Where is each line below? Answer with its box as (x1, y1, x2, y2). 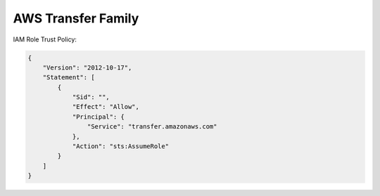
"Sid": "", (72, 93, 110, 101)
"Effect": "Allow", (72, 103, 140, 111)
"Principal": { (72, 112, 125, 121)
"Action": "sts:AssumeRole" (72, 143, 169, 150)
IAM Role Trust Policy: (13, 35, 77, 44)
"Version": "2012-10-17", (42, 63, 132, 72)
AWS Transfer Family (13, 11, 139, 26)
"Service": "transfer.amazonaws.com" (87, 123, 217, 131)
